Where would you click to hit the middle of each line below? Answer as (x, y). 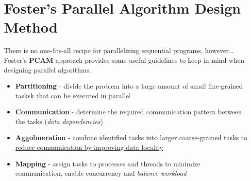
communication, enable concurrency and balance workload (101, 173)
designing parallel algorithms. (48, 69)
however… (219, 50)
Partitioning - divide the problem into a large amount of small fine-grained (129, 86)
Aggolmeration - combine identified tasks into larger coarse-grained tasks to (131, 137)
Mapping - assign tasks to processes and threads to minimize (108, 163)
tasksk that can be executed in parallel (73, 95)
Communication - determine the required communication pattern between (129, 112)
